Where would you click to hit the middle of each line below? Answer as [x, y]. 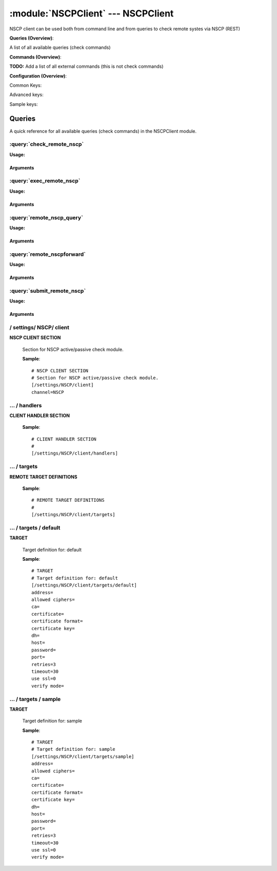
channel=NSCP [48, 392]
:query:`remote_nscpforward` [47, 254]
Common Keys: [26, 85]
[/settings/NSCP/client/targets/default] [84, 585]
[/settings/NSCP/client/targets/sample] [83, 756]
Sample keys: [24, 104]
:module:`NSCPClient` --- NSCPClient [92, 13]
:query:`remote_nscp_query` [46, 217]
